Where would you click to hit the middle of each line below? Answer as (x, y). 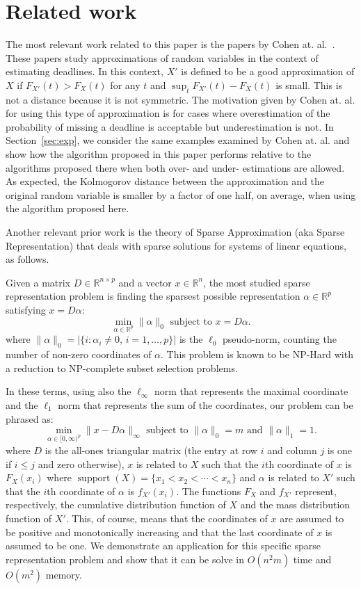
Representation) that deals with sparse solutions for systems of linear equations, (176, 245)
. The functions (209, 491)
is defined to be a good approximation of (268, 71)
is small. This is (309, 84)
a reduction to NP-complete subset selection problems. (122, 368)
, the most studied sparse (257, 282)
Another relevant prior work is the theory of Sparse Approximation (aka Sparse (175, 232)
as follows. (27, 259)
